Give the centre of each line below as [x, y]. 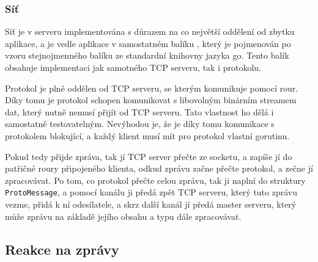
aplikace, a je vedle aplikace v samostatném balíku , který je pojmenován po [148, 43]
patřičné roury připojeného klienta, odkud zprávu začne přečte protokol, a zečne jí [159, 168]
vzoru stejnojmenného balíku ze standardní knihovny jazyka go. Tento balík [147, 55]
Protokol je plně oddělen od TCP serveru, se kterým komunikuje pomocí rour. [152, 88]
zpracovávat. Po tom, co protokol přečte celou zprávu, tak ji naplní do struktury [155, 180]
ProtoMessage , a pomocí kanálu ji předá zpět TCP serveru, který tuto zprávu [151, 192]
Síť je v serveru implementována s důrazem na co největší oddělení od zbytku [150, 31]
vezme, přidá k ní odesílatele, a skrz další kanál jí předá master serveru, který [151, 204]
